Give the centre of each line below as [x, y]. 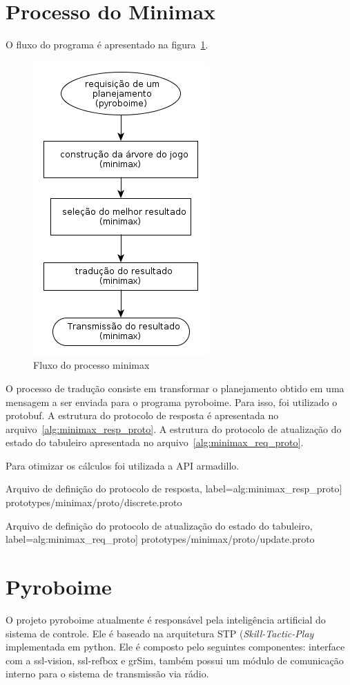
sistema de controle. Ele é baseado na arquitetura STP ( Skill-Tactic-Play [160, 633]
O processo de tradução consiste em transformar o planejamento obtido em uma [175, 388]
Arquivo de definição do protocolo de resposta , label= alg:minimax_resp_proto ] [174, 489]
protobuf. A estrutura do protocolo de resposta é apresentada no [142, 415]
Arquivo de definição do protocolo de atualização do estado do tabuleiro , [159, 525]
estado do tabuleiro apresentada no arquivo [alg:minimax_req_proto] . [155, 442]
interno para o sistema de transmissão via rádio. [107, 674]
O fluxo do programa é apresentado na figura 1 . [107, 45]
